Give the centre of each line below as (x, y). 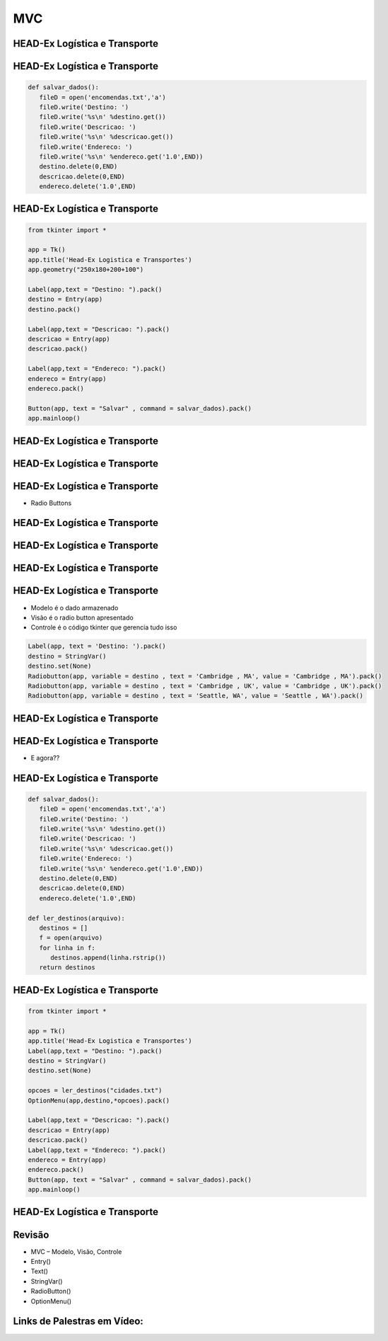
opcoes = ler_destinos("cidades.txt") (95, 1091)
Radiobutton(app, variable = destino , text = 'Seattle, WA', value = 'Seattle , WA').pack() (196, 696)
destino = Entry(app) (65, 299)
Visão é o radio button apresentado (82, 617)
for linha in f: (67, 948)
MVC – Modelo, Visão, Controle (76, 1251)
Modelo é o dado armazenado (75, 607)
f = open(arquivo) (71, 938)
